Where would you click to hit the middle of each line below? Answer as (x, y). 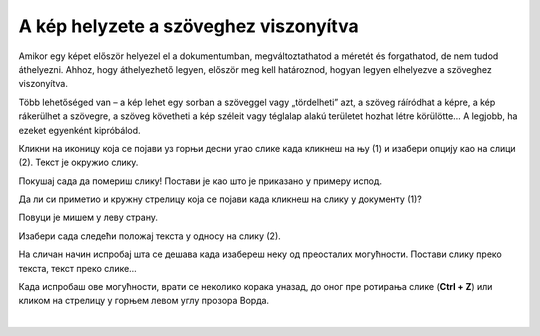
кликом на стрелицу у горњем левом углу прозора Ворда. (144, 301)
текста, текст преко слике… (77, 268)
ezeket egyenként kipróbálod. (79, 130)
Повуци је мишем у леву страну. (88, 217)
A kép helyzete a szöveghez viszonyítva (188, 26)
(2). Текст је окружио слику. (78, 162)
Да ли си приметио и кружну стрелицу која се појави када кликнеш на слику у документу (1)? (220, 199)
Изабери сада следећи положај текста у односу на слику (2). (150, 236)
